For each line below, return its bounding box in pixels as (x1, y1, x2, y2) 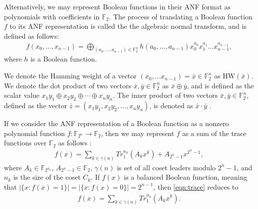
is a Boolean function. (30, 54, 97, 64)
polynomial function (4, 128, 65, 138)
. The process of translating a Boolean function (109, 11, 253, 21)
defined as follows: (4, 30, 59, 41)
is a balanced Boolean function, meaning (124, 172, 248, 182)
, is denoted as (149, 100, 193, 111)
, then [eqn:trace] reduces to (153, 181, 239, 192)
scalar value (4, 90, 40, 100)
